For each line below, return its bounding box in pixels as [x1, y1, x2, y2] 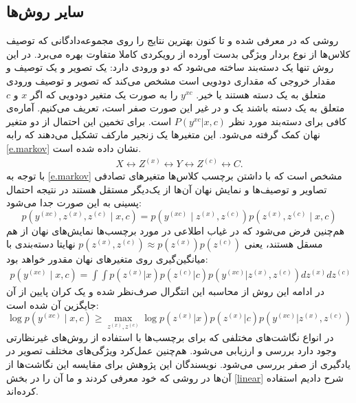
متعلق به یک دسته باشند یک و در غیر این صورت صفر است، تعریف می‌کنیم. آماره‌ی [6, 100, 345, 115]
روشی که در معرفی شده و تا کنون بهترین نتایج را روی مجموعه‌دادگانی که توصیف [6, 33, 339, 47]
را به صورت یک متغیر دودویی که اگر [30, 87, 178, 101]
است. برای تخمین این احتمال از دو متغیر [6, 113, 172, 128]
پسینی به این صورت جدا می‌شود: [6, 195, 142, 210]
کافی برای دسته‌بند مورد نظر [229, 113, 347, 128]
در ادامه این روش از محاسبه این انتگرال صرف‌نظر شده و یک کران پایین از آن [6, 284, 325, 298]
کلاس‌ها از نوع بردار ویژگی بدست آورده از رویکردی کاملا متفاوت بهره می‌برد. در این [6, 46, 351, 61]
